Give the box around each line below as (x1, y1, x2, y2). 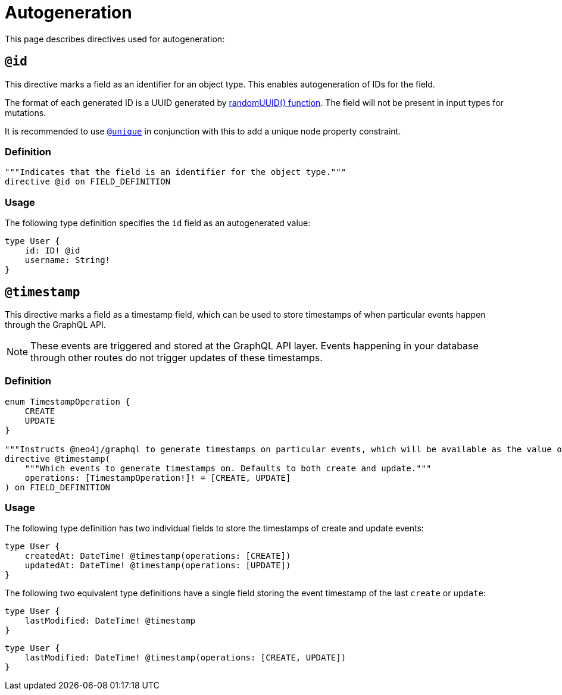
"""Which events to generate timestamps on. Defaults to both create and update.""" (24, 463, 432, 473)
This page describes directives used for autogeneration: (5, 33, 225, 44)
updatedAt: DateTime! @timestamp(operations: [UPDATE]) (24, 561, 291, 571)
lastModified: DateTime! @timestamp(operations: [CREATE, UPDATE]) (24, 653, 346, 663)
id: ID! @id (24, 246, 80, 256)
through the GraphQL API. (5, 319, 106, 330)
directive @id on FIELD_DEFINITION (5, 177, 171, 187)
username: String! (24, 255, 111, 265)
